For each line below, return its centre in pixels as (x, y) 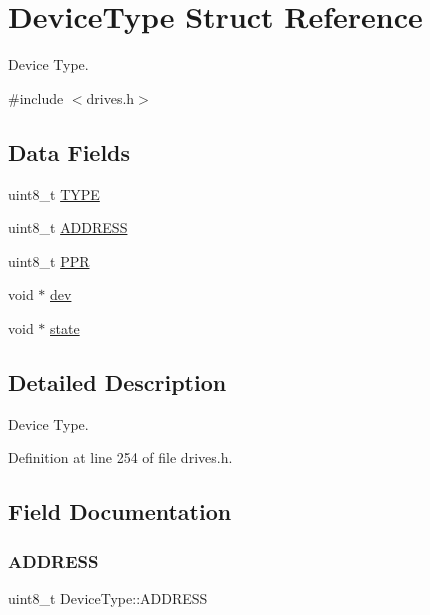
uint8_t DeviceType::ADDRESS (108, 597)
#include (36, 97)
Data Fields (69, 151)
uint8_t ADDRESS (68, 227)
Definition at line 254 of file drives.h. (120, 457)
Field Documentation (120, 511)
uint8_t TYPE (54, 193)
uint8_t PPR (49, 260)
